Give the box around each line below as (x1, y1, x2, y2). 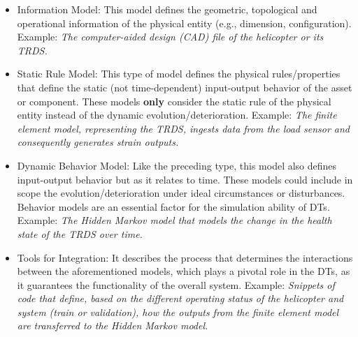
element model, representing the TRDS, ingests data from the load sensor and (17, 121, 350, 135)
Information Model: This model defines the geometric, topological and (17, 2, 317, 16)
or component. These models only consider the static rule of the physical (17, 93, 331, 108)
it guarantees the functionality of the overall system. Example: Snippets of (17, 277, 335, 292)
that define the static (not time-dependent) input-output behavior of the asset (17, 80, 352, 94)
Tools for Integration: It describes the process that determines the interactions (17, 250, 353, 264)
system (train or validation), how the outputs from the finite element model (17, 304, 339, 319)
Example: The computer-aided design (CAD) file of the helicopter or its (17, 29, 324, 44)
